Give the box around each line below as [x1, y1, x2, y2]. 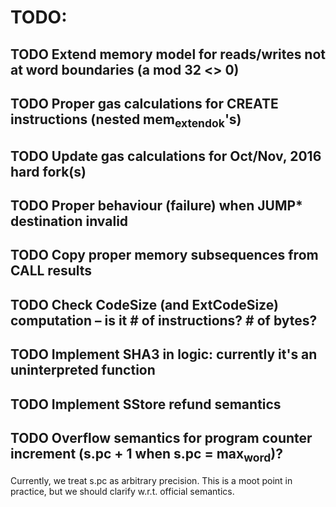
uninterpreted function [10, 362, 156, 379]
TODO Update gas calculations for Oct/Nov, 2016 [10, 147, 322, 165]
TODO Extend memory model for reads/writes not [10, 46, 327, 63]
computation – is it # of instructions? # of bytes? [10, 312, 318, 329]
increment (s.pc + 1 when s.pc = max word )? [10, 445, 283, 465]
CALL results [10, 262, 93, 280]
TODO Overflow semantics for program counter [10, 429, 313, 446]
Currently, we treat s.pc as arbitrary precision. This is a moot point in [10, 474, 293, 486]
